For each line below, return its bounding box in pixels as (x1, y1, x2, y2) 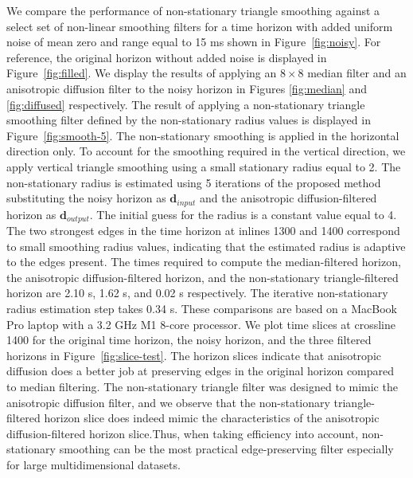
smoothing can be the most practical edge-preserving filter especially (59, 441, 394, 457)
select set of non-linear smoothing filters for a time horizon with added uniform (6, 18, 393, 34)
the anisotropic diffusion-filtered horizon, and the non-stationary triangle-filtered (6, 268, 399, 285)
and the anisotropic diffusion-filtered (200, 190, 377, 206)
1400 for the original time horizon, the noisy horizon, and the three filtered (6, 331, 372, 348)
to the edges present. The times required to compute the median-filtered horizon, (6, 253, 401, 270)
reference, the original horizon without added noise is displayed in (6, 49, 327, 65)
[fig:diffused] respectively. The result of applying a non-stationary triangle (6, 96, 365, 112)
